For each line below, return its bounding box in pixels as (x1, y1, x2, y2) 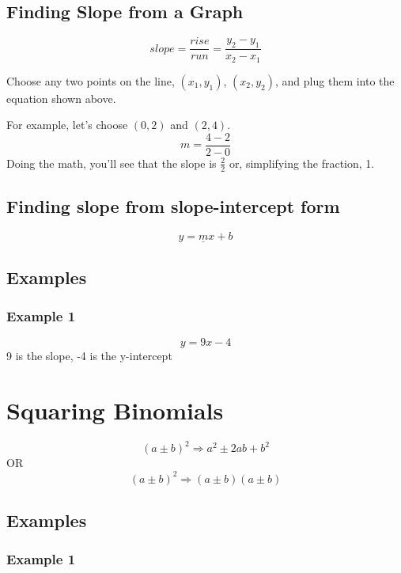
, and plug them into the (275, 72, 395, 89)
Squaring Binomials (6, 394, 224, 426)
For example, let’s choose (6, 116, 128, 133)
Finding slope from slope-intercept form (6, 194, 340, 218)
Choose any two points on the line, (6, 72, 175, 89)
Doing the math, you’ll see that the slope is (6, 154, 217, 171)
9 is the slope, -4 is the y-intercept (6, 347, 172, 364)
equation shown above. (6, 89, 116, 106)
